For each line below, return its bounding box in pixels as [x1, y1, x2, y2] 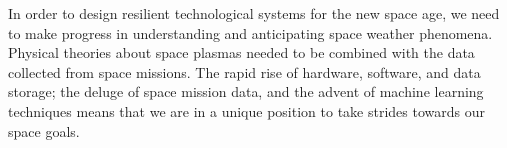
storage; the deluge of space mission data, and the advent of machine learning [8, 81, 484, 102]
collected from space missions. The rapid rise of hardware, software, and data [8, 61, 481, 82]
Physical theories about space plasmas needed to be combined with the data [8, 42, 475, 63]
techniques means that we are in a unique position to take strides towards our [8, 100, 485, 121]
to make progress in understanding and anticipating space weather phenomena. [8, 22, 493, 43]
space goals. [8, 120, 80, 141]
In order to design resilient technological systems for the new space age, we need [8, 3, 500, 23]
